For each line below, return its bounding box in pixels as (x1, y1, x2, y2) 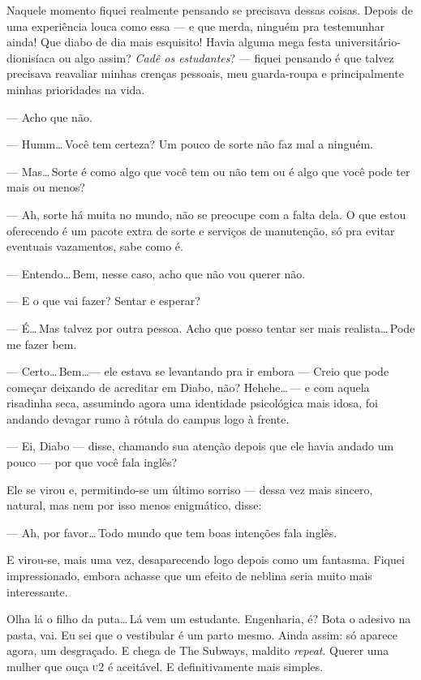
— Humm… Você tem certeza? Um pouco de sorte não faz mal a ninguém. (6, 136, 374, 153)
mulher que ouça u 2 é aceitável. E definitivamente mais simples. (6, 658, 324, 674)
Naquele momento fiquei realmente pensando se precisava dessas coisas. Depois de (6, 2, 413, 18)
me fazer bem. (6, 335, 77, 352)
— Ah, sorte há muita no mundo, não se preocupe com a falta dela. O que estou (6, 205, 406, 222)
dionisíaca (6, 49, 55, 66)
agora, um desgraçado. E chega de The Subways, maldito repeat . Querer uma (6, 642, 389, 659)
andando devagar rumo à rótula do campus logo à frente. (6, 410, 290, 427)
